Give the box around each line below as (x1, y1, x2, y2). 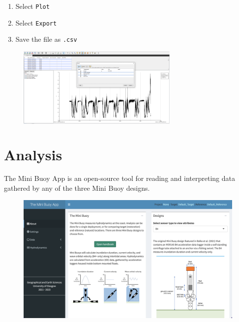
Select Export (15, 17, 57, 28)
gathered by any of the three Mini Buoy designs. (4, 182, 150, 193)
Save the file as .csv (15, 34, 77, 44)
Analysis (4, 145, 62, 165)
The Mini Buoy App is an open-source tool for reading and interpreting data (4, 173, 235, 183)
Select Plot (15, 1, 50, 11)
